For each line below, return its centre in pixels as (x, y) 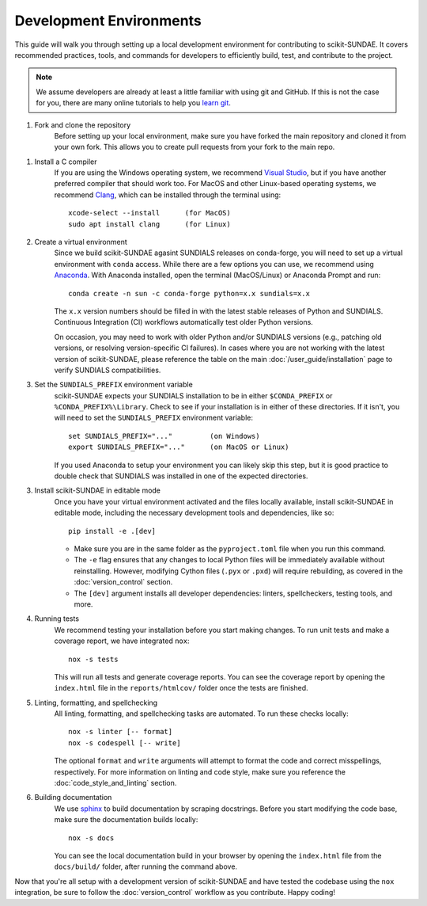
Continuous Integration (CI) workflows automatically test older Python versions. (184, 322)
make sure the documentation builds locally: (126, 820)
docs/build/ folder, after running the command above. (145, 866)
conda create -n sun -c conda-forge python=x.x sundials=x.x (189, 293)
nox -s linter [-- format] (121, 732)
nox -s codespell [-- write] (125, 743)
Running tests (57, 619)
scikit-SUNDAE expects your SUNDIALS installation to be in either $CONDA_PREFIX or (193, 395)
